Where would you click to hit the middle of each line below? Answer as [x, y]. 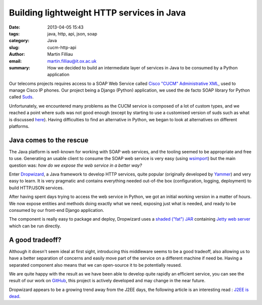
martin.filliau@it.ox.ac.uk [72, 61]
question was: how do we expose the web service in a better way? [75, 165]
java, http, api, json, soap [72, 33]
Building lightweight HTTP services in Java [98, 13]
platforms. [19, 127]
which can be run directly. [35, 226]
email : [15, 61]
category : [19, 41]
